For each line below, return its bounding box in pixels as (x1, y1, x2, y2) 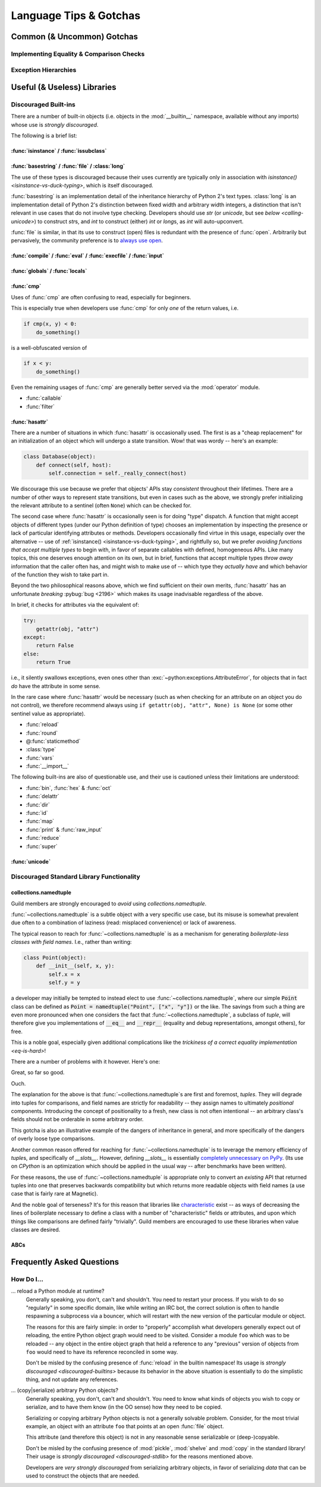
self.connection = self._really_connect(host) (48, 470, 187, 477)
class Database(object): (23, 453, 96, 460)
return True (36, 659, 71, 666)
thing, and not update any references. (26, 1376, 118, 1383)
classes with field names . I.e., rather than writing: (11, 939, 132, 946)
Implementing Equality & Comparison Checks (11, 49, 145, 58)
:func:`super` (26, 842, 58, 850)
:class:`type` (26, 746, 56, 753)
